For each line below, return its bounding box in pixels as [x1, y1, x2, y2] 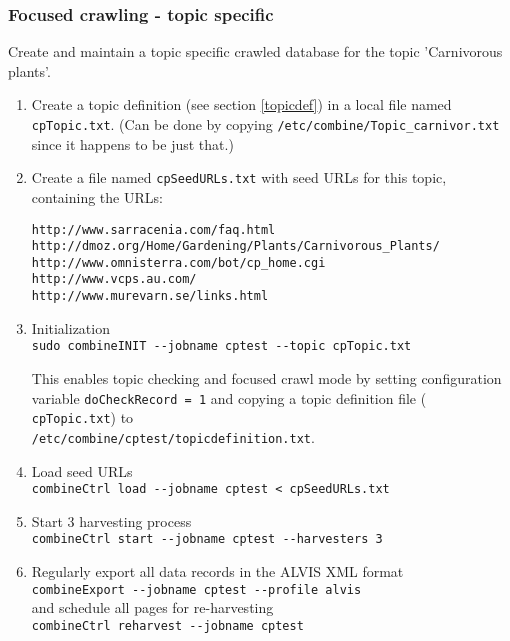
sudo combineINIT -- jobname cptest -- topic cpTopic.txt [31, 339, 412, 354]
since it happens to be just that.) [31, 133, 234, 154]
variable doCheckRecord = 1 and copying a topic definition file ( [31, 387, 427, 408]
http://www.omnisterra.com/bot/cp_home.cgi [31, 255, 326, 270]
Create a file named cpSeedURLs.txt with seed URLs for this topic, [31, 167, 447, 188]
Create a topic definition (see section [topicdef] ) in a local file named [31, 94, 452, 115]
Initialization [31, 317, 110, 338]
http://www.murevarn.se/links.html [31, 289, 269, 304]
